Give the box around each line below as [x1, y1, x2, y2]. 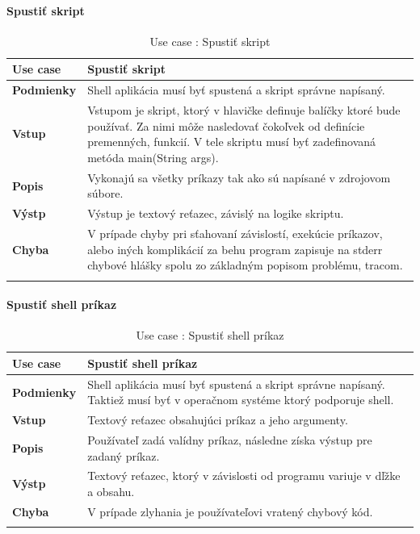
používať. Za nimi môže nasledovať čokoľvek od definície [87, 117, 365, 134]
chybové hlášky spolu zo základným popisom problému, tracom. [87, 257, 403, 273]
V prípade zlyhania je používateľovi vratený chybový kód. [87, 503, 373, 519]
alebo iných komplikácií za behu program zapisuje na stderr [87, 240, 383, 257]
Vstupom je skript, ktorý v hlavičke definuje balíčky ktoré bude [87, 102, 401, 119]
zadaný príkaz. [87, 447, 160, 464]
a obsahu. [87, 483, 135, 500]
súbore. [87, 185, 124, 202]
